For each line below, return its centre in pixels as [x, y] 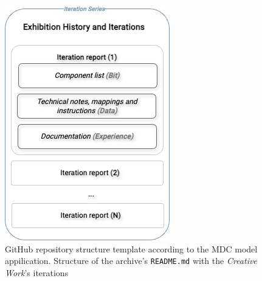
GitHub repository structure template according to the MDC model [131, 248]
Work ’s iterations [37, 272]
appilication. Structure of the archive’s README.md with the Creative [131, 261]
